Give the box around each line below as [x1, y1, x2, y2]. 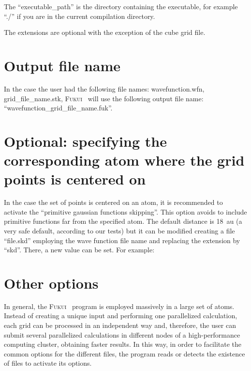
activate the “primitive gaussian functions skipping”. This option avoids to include [4, 206, 247, 216]
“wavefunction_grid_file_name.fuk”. [4, 103, 113, 113]
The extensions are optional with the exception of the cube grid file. [4, 27, 206, 37]
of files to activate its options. [4, 358, 92, 368]
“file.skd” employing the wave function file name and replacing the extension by [4, 235, 240, 245]
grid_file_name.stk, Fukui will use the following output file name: [4, 93, 204, 103]
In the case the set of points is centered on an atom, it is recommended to [4, 197, 223, 207]
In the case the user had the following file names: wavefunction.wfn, [4, 83, 205, 93]
